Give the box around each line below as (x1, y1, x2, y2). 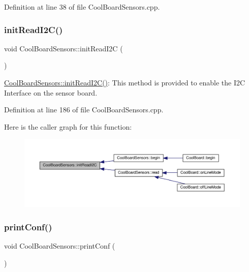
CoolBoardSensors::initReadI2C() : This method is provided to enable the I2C (4, 77, 245, 87)
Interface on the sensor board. (4, 87, 98, 98)
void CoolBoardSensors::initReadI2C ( (4, 43, 123, 53)
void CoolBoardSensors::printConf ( (4, 240, 115, 251)
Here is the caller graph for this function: (4, 121, 132, 132)
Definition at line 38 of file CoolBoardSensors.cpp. (4, 2, 160, 12)
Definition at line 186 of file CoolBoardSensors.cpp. (4, 104, 164, 115)
